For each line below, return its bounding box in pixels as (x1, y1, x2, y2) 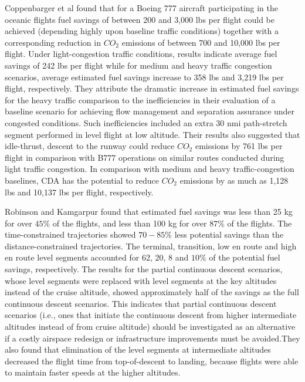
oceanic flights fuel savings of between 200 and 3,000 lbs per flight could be (5, 13, 275, 25)
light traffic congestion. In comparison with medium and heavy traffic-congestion (5, 163, 294, 175)
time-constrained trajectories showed (5, 228, 136, 241)
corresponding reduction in (5, 36, 101, 48)
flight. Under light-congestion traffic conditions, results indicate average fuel (5, 48, 277, 60)
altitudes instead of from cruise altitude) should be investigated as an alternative (5, 320, 296, 333)
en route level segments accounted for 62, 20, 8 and (5, 251, 189, 263)
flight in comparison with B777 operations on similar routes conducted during (5, 151, 284, 163)
